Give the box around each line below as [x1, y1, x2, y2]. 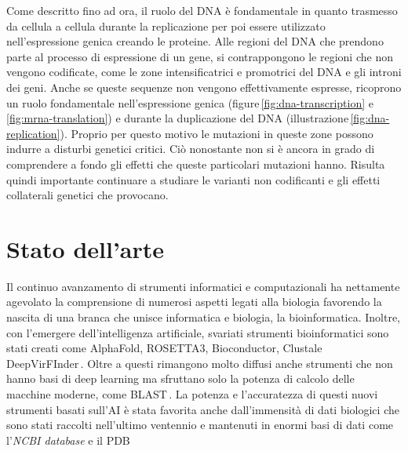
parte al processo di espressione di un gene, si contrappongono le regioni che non [6, 48, 393, 64]
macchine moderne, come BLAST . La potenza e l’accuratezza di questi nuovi [6, 386, 378, 402]
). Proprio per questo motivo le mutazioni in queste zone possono [60, 125, 373, 141]
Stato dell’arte [6, 232, 165, 264]
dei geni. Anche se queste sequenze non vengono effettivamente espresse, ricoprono [6, 78, 402, 95]
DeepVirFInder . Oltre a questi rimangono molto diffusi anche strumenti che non [6, 355, 393, 371]
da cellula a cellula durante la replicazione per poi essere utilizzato [6, 17, 326, 34]
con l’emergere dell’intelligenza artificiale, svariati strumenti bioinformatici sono [6, 324, 389, 340]
